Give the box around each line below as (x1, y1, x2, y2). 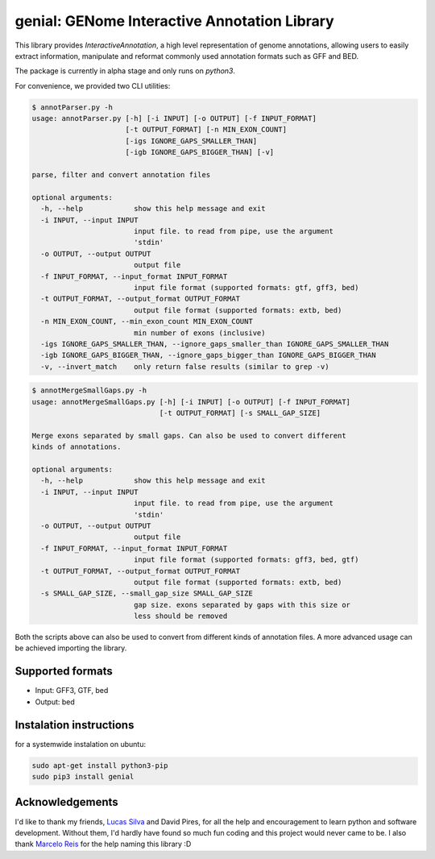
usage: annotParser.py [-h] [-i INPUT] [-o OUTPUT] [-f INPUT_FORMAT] (31, 114, 317, 123)
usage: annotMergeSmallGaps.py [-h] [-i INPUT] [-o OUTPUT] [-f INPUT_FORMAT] (31, 397, 350, 406)
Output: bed (35, 697, 76, 707)
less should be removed (133, 612, 228, 620)
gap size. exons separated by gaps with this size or (133, 600, 350, 609)
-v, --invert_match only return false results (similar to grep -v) (40, 362, 329, 371)
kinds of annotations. (31, 442, 122, 451)
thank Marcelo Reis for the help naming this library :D (14, 839, 192, 849)
